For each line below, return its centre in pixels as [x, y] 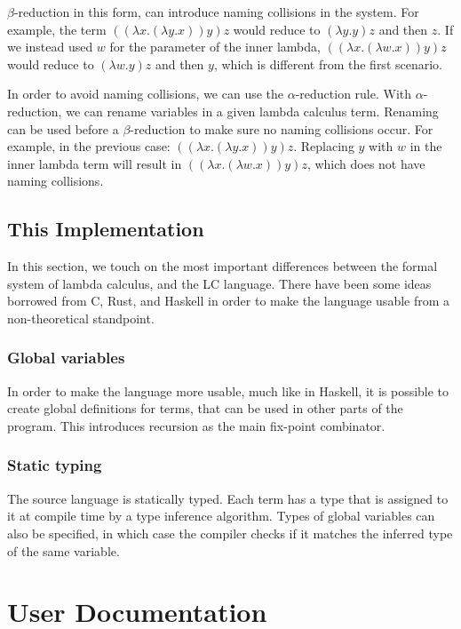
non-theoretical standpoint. [81, 318]
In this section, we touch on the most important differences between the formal [223, 266]
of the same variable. [64, 550]
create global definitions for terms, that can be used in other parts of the [205, 408]
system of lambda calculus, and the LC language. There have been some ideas [219, 283]
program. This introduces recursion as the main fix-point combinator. [196, 425]
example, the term [57, 29]
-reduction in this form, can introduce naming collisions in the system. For [216, 12]
